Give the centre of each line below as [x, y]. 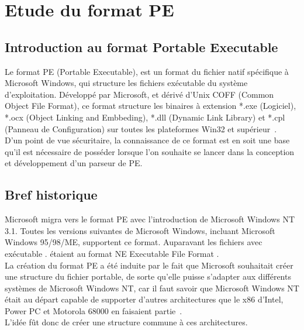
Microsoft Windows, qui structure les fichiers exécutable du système [126, 83]
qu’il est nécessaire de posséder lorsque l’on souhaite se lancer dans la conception [150, 151]
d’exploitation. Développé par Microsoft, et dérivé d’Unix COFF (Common [139, 94]
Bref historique [51, 195]
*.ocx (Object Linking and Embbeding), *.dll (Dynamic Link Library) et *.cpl [145, 117]
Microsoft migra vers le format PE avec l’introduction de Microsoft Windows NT [150, 219]
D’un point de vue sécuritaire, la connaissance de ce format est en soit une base [147, 140]
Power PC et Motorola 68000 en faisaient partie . [94, 310]
